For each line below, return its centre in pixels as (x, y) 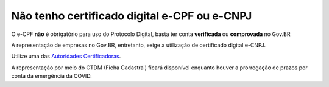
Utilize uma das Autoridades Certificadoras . (66, 56)
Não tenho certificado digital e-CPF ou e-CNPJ (132, 16)
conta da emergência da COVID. (52, 76)
